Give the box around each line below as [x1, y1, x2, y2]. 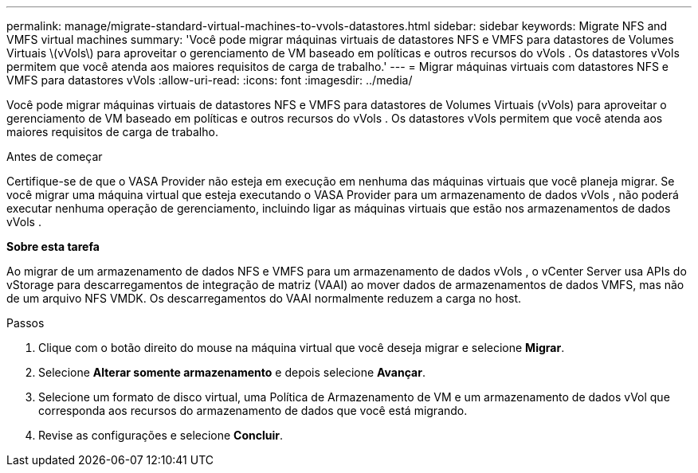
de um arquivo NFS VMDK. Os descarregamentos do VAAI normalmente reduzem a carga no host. [6, 291, 522, 305]
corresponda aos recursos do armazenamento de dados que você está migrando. [38, 404, 468, 417]
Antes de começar [6, 150, 103, 163]
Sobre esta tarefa [6, 240, 100, 253]
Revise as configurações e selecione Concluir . [38, 428, 284, 442]
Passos [6, 316, 45, 330]
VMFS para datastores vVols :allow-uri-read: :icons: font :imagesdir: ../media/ [6, 73, 413, 87]
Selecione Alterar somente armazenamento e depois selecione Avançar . [38, 365, 425, 379]
